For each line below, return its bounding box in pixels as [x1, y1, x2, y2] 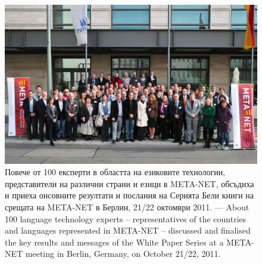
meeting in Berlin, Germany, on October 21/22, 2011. [25, 247, 221, 260]
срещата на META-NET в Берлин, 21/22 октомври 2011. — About [5, 201, 249, 213]
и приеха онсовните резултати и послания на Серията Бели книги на [5, 189, 254, 201]
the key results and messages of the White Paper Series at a [5, 235, 224, 248]
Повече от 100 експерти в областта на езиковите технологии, [5, 166, 226, 178]
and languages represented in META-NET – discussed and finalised [5, 224, 251, 237]
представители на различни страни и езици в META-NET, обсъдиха [5, 177, 254, 190]
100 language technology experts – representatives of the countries [5, 212, 247, 225]
